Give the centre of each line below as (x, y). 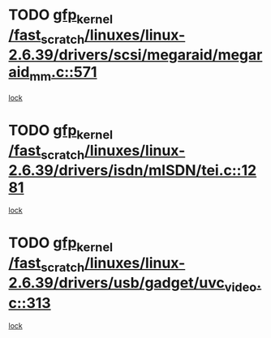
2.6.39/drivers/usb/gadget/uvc (116, 283)
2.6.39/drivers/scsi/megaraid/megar (135, 55)
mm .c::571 (63, 74)
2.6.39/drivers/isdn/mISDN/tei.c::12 (133, 171)
